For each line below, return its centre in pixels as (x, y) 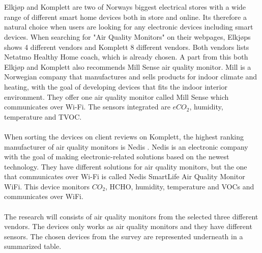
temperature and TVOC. (43, 116)
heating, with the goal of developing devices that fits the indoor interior (116, 86)
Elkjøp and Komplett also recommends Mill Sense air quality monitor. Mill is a (128, 66)
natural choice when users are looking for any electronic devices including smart (129, 27)
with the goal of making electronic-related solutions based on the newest (117, 157)
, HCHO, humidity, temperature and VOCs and (180, 186)
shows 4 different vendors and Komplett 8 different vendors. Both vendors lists (127, 47)
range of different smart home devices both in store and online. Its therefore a (125, 17)
